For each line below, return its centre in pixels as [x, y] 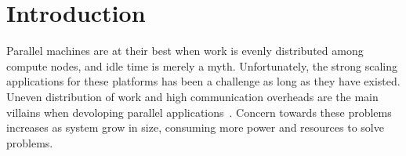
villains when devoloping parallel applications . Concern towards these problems [199, 112]
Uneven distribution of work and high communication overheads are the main [192, 96]
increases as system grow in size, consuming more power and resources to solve [195, 127]
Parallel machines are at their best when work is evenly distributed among [185, 51]
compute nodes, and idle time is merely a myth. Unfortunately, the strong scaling [202, 65]
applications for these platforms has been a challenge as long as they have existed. [203, 81]
